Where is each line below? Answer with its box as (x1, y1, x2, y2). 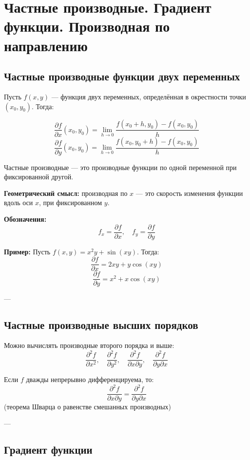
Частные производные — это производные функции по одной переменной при (4, 162, 237, 172)
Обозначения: (4, 213, 47, 224)
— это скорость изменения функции (135, 188, 243, 198)
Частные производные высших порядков (4, 317, 198, 332)
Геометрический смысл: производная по (4, 188, 128, 198)
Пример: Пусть (4, 246, 51, 256)
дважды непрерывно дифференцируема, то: (26, 374, 154, 384)
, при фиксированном (38, 197, 102, 208)
